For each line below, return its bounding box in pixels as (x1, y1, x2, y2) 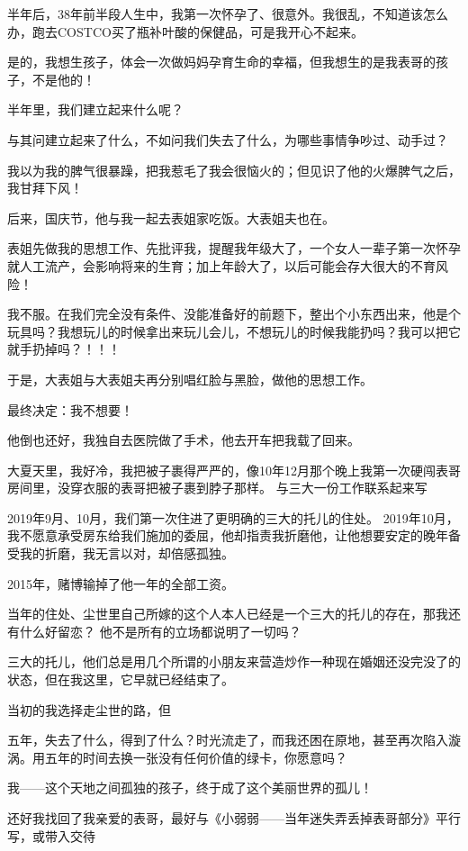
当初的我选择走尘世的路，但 (7, 700, 171, 719)
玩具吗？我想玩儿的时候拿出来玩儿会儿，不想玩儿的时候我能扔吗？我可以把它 (7, 321, 461, 340)
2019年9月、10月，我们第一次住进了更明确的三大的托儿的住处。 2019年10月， (7, 508, 459, 527)
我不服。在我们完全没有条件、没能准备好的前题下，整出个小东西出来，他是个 (7, 304, 461, 323)
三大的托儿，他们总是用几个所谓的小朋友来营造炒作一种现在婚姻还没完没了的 (7, 652, 461, 671)
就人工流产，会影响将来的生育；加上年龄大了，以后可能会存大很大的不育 (7, 256, 436, 275)
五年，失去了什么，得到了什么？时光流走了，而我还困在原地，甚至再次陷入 (7, 730, 448, 749)
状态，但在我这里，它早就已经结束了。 (7, 670, 234, 689)
